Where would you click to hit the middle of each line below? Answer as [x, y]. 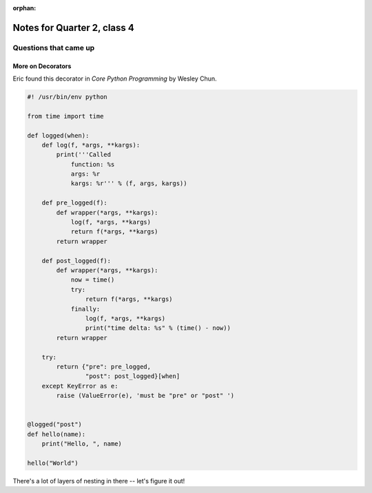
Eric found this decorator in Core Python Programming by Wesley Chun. [115, 78]
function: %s [93, 164]
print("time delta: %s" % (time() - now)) [158, 328]
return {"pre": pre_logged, [104, 366]
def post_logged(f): [76, 261]
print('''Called [84, 155]
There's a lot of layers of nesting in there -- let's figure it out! [99, 481]
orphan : [24, 8]
